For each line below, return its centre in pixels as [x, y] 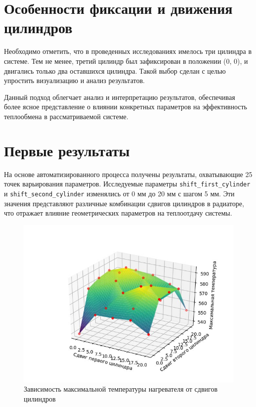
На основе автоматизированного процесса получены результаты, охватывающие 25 [128, 174]
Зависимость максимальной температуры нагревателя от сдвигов [121, 389]
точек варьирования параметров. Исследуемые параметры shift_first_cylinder [127, 184]
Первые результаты [67, 150]
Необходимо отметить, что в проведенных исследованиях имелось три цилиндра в [128, 51]
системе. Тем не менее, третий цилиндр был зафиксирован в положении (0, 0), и [126, 61]
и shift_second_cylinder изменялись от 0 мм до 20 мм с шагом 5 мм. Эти [119, 193]
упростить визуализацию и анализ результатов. [74, 80]
